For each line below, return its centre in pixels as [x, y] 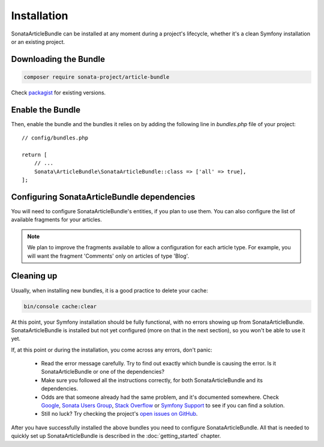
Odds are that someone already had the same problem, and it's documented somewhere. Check [160, 397]
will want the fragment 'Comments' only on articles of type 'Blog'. [108, 256]
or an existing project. [38, 41]
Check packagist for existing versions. [58, 93]
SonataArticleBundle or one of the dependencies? [103, 372]
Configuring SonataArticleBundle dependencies [103, 197]
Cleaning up [34, 276]
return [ [34, 155]
